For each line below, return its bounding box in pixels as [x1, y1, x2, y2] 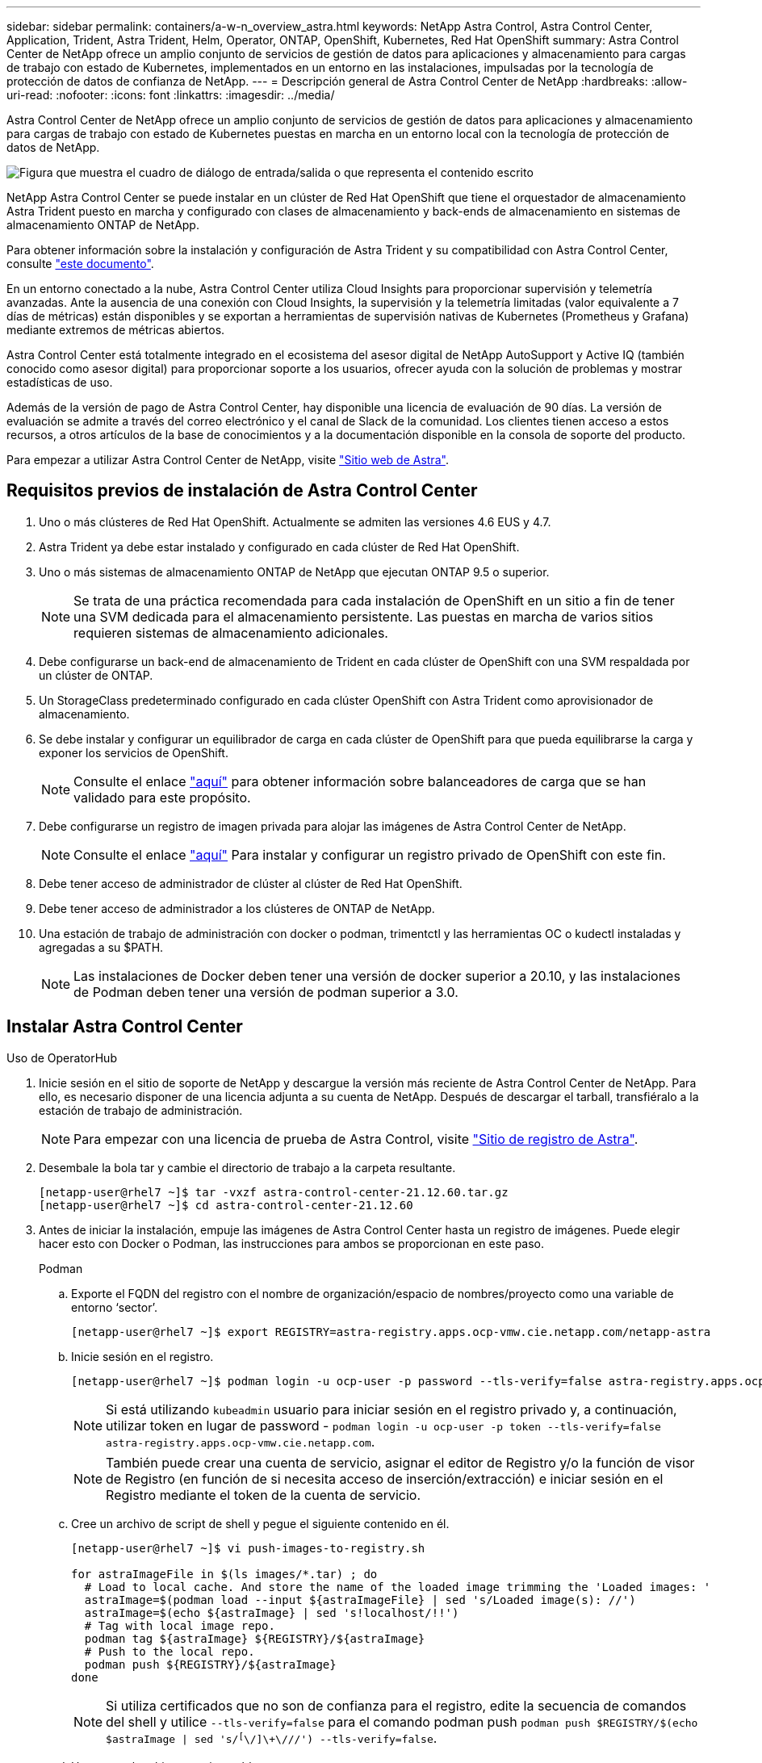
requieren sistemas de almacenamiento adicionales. [73, 624, 388, 641]
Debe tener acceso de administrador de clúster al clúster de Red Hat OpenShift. [39, 876, 463, 890]
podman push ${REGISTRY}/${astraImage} [84, 1657, 337, 1671]
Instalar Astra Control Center [6, 1016, 243, 1037]
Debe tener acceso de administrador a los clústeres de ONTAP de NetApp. [39, 901, 435, 915]
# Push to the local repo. [84, 1644, 255, 1658]
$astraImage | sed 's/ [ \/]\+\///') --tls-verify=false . [106, 1729, 438, 1746]
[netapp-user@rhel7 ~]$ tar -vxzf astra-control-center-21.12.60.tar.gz [39, 1185, 509, 1199]
